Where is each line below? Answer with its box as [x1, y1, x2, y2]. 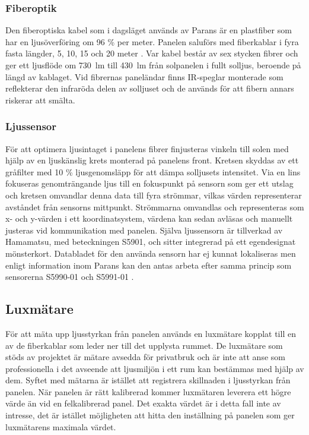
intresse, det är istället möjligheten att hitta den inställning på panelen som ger [5, 409, 295, 421]
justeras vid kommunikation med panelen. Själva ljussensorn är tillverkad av [5, 223, 283, 236]
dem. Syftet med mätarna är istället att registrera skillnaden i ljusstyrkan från [5, 374, 291, 386]
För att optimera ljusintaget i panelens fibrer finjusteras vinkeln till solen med [5, 142, 289, 155]
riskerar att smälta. [5, 93, 75, 106]
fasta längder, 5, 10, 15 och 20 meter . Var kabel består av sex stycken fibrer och [5, 47, 298, 59]
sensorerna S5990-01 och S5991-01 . [5, 270, 134, 283]
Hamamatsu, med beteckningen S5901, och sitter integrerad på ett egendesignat [5, 235, 296, 248]
